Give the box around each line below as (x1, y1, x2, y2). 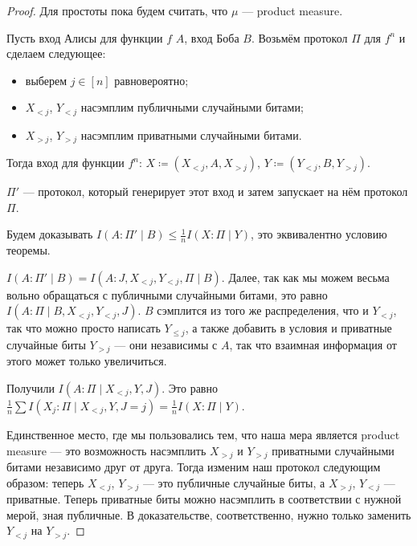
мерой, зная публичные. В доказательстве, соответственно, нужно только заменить (6, 506, 411, 523)
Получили (6, 379, 55, 396)
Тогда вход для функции (6, 154, 125, 171)
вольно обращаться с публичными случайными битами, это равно (6, 286, 328, 303)
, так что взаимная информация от (229, 336, 397, 352)
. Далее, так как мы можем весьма (221, 268, 390, 285)
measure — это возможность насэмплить (6, 442, 206, 458)
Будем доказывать (6, 226, 93, 242)
